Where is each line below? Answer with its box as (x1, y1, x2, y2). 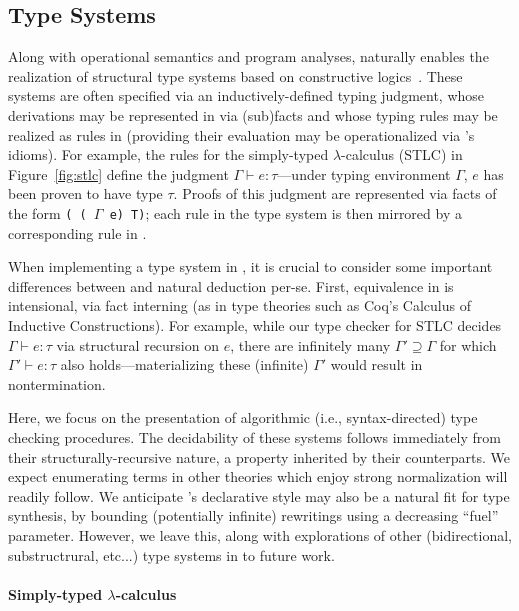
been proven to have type (8, 183, 163, 204)
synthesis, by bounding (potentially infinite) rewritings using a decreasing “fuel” (8, 505, 499, 526)
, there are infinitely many (230, 334, 391, 355)
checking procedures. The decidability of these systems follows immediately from (8, 426, 501, 447)
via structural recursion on (56, 334, 219, 355)
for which (439, 334, 497, 355)
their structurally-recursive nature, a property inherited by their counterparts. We (8, 446, 511, 467)
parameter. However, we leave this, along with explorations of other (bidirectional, (8, 524, 512, 545)
